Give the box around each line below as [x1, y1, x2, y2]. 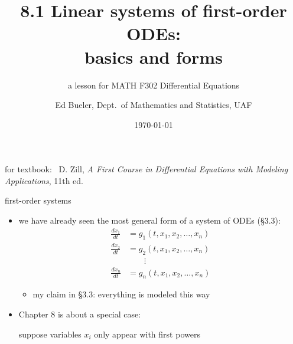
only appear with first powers [94, 327, 200, 340]
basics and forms [84, 44, 223, 68]
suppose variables [18, 327, 82, 340]
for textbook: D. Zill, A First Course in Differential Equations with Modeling [5, 163, 288, 175]
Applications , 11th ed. [5, 174, 83, 186]
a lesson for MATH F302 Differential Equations [67, 78, 240, 91]
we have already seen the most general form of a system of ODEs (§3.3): [18, 214, 281, 227]
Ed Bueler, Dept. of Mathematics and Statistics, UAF [55, 99, 252, 111]
